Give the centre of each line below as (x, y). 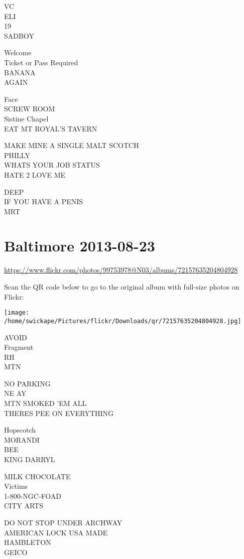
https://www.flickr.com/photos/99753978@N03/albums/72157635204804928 (121, 270)
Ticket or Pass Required (41, 62)
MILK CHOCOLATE (37, 476)
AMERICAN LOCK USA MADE (56, 532)
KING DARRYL (30, 459)
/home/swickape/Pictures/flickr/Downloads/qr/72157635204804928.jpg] (123, 321)
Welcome (18, 52)
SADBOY (19, 35)
